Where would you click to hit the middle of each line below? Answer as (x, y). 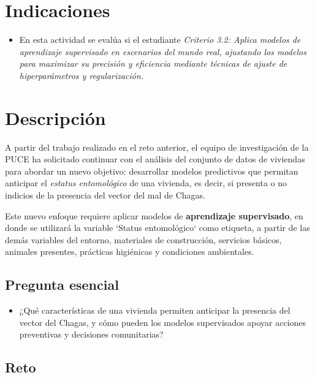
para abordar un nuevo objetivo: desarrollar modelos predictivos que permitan (152, 171)
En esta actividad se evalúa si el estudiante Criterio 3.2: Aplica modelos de (160, 40)
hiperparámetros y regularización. (82, 75)
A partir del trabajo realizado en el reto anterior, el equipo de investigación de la (157, 147)
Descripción (55, 117)
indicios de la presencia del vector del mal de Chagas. (105, 195)
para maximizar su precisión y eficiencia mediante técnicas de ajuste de (153, 63)
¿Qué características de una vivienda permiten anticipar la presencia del (155, 310)
